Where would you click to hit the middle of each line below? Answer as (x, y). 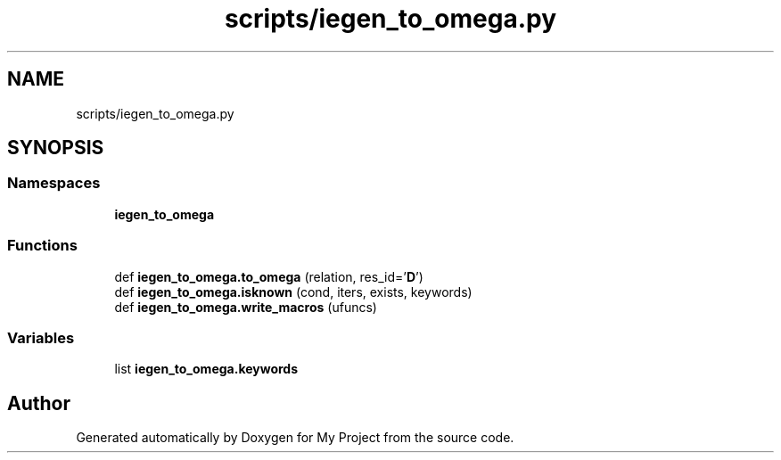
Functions (42, 246)
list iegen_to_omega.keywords (206, 369)
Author (39, 403)
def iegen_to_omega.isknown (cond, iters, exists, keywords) (293, 292)
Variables (41, 337)
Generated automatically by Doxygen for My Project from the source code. (295, 438)
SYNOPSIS (56, 148)
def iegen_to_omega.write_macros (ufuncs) (246, 307)
